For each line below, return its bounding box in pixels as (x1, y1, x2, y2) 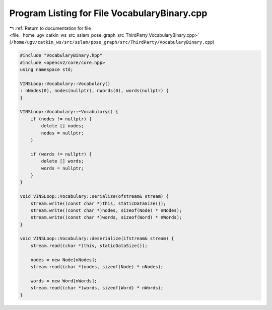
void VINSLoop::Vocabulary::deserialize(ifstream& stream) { (20, 236, 174, 242)
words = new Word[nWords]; (30, 278, 98, 284)
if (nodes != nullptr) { (30, 116, 92, 122)
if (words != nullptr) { (30, 151, 92, 157)
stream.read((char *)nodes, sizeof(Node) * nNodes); (30, 264, 164, 270)
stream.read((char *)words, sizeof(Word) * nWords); (30, 285, 164, 291)
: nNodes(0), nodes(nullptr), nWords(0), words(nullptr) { (20, 88, 169, 94)
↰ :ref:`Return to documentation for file (9, 25, 91, 31)
